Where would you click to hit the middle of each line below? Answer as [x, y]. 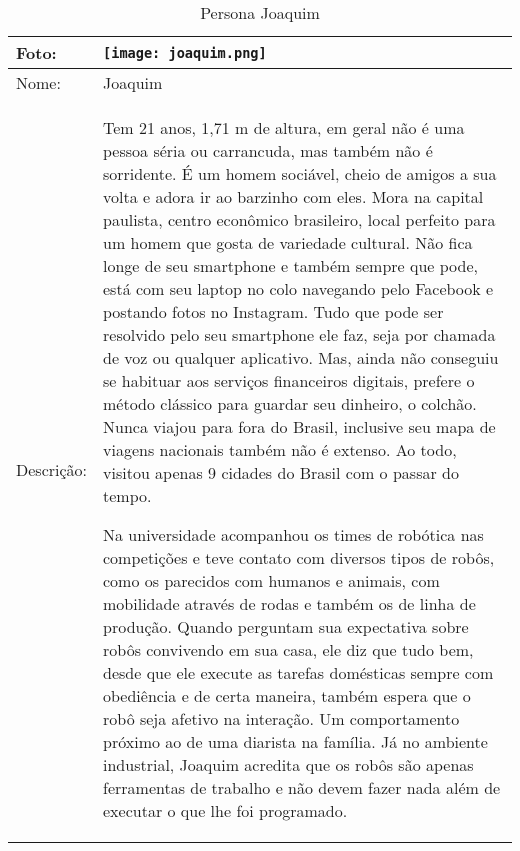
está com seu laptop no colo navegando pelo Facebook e [298, 288]
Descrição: [52, 469]
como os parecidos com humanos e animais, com [271, 580]
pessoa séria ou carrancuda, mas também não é [268, 150]
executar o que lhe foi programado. [225, 810]
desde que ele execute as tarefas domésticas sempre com [298, 672]
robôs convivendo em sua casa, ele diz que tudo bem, [288, 649]
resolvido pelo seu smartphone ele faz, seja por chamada [299, 334]
